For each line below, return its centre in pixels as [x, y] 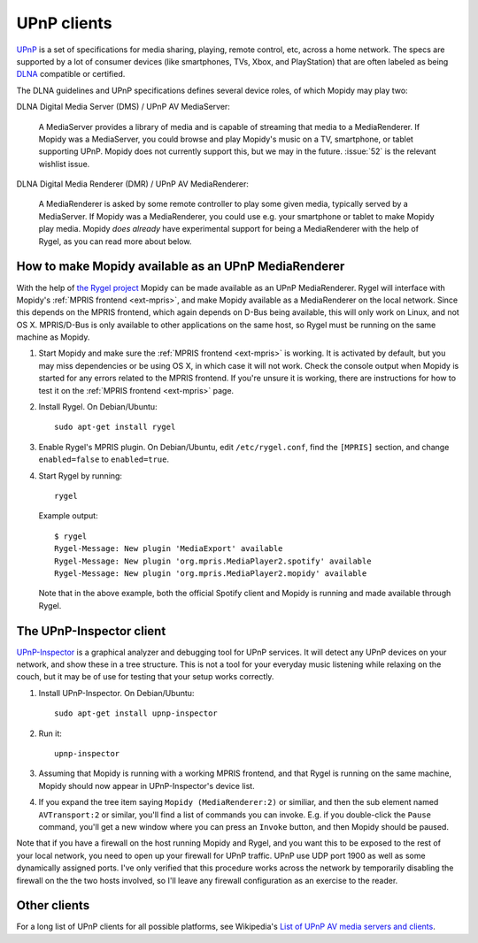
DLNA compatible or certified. [71, 74]
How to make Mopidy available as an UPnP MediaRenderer [181, 267]
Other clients [53, 905]
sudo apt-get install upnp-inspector [136, 713]
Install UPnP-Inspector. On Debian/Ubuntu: [116, 693]
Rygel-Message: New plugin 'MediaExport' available [169, 549]
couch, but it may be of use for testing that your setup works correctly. [145, 677]
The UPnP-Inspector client [91, 631]
